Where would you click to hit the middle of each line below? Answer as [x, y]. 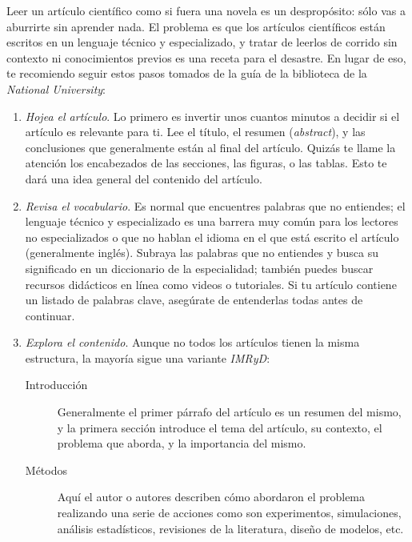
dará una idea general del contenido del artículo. [144, 178]
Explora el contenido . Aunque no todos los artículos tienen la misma [192, 342]
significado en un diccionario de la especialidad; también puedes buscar [199, 268]
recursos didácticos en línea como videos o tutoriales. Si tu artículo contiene [211, 284]
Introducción [56, 385]
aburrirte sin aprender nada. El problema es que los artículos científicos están [196, 26]
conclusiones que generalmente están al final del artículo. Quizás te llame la [210, 147]
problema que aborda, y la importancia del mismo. [182, 443]
